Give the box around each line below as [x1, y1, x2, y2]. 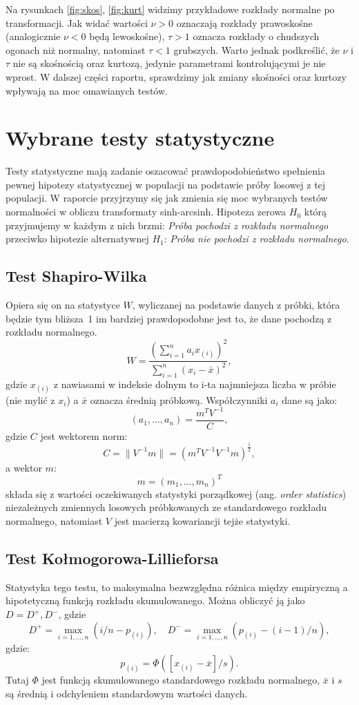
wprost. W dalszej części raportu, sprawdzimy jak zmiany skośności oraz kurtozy [6, 69, 347, 84]
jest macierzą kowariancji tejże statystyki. [114, 514, 291, 528]
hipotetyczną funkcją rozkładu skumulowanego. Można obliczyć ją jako [6, 593, 305, 608]
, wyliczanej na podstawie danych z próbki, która [132, 298, 340, 312]
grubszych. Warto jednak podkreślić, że [173, 42, 340, 57]
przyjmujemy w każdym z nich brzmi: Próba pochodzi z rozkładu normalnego [6, 218, 329, 232]
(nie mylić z [6, 392, 55, 407]
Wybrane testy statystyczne [6, 124, 275, 152]
